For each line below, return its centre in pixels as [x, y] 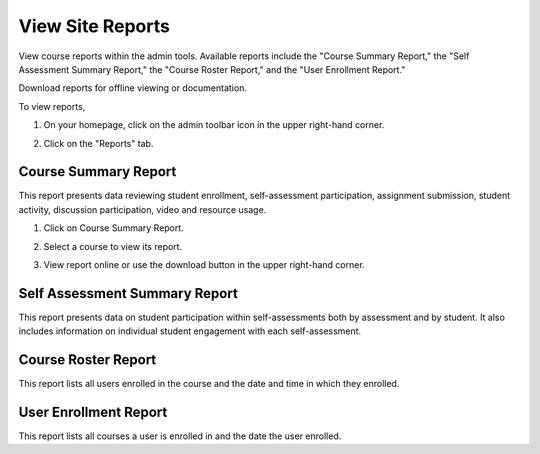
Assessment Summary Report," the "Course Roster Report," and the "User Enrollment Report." [212, 69]
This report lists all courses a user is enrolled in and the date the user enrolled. [180, 436]
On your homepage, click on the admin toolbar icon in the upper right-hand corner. [214, 125]
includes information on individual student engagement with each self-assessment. [190, 331]
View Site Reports [94, 26]
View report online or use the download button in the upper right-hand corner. [204, 264]
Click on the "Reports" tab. [98, 143]
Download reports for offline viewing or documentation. [132, 88]
